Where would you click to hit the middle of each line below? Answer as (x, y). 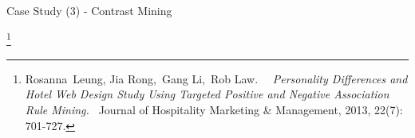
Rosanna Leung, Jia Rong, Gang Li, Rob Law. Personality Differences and (216, 78)
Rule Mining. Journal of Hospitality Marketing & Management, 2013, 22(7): (214, 110)
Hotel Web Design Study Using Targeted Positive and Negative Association (207, 94)
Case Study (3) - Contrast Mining (89, 10)
